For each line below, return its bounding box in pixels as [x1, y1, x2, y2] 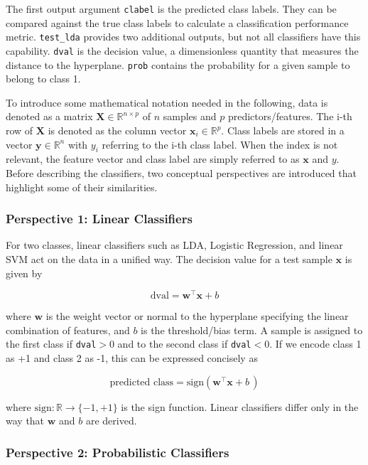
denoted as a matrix [6, 109, 93, 124]
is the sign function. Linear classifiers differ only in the [121, 399, 359, 414]
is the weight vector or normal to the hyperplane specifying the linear [45, 309, 349, 324]
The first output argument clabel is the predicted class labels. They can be [6, 1, 337, 16]
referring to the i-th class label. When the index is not [102, 137, 338, 151]
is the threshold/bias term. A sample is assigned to [141, 322, 363, 337]
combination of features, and [6, 322, 130, 337]
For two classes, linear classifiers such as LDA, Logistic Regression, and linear [6, 237, 343, 252]
